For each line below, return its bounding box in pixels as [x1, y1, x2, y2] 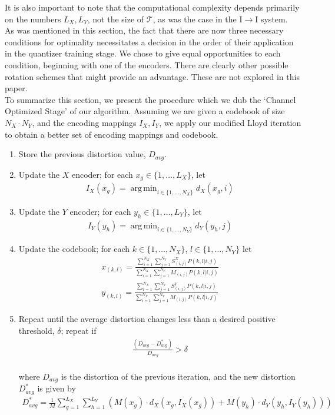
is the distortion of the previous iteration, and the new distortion [61, 370, 296, 382]
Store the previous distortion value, [18, 148, 146, 160]
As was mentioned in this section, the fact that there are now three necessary [5, 24, 284, 36]
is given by [37, 382, 76, 394]
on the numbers [5, 12, 61, 25]
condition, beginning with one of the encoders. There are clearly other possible [5, 58, 288, 71]
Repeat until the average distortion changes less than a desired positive [18, 313, 276, 325]
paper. [5, 82, 28, 94]
